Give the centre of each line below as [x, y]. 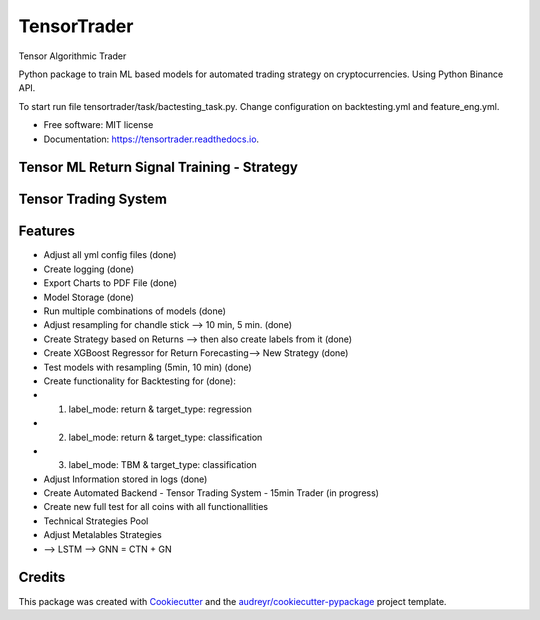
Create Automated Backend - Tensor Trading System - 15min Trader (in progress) [211, 493]
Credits [42, 577]
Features [46, 231]
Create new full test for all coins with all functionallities [156, 507]
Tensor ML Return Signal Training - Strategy [158, 167]
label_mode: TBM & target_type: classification [162, 465]
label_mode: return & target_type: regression [160, 409]
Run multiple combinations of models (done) [135, 311]
